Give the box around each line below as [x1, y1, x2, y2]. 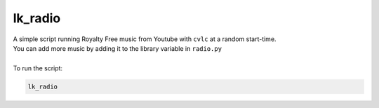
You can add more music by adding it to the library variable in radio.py [13, 44, 222, 52]
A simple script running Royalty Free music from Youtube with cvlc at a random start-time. [13, 35, 277, 43]
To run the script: [13, 63, 63, 72]
